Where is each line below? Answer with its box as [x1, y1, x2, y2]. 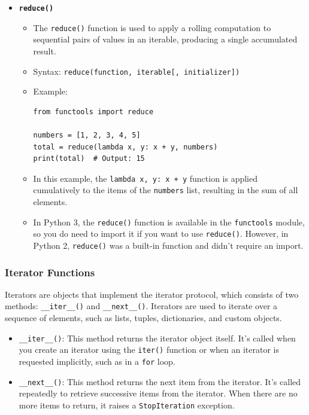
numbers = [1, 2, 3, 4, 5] [33, 130, 141, 139]
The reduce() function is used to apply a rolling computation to [33, 21, 271, 33]
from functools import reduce [33, 107, 154, 116]
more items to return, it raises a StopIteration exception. [19, 398, 235, 411]
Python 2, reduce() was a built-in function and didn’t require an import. [33, 239, 304, 251]
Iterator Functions [5, 264, 95, 279]
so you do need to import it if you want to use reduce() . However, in [33, 227, 289, 240]
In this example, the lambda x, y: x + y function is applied [33, 172, 258, 184]
